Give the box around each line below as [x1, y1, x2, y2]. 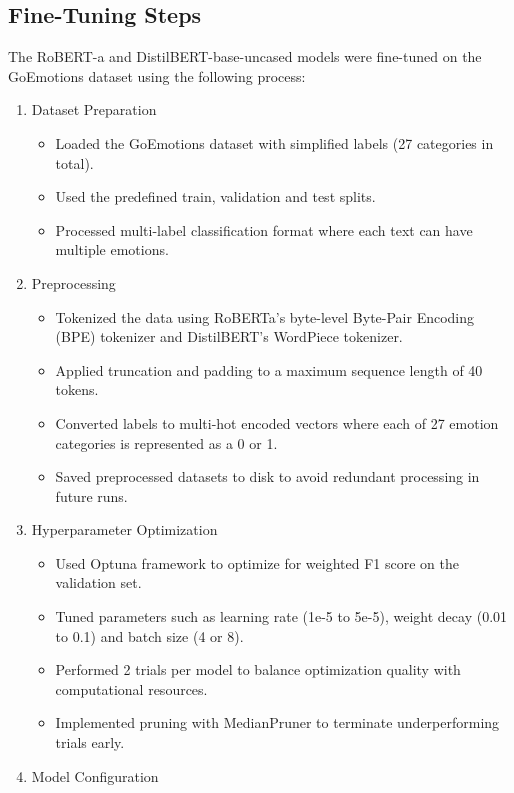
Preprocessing [31, 272, 116, 293]
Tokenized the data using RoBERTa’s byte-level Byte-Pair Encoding [55, 306, 475, 327]
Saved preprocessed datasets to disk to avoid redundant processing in [55, 466, 480, 487]
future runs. [55, 485, 128, 506]
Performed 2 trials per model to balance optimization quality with [55, 659, 461, 680]
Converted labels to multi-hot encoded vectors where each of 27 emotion [55, 412, 499, 433]
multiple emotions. [55, 239, 169, 260]
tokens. [55, 379, 99, 400]
